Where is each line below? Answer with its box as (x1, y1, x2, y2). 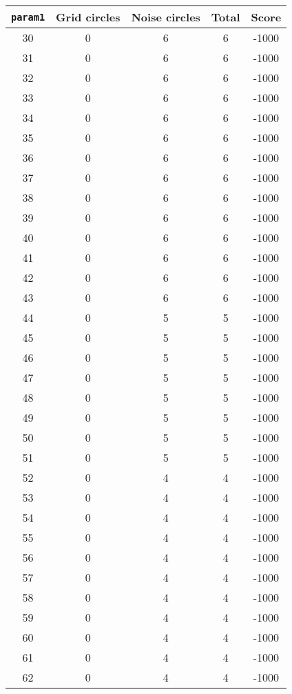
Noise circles (131, 9, 200, 25)
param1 (11, 11, 45, 23)
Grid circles (56, 9, 121, 25)
